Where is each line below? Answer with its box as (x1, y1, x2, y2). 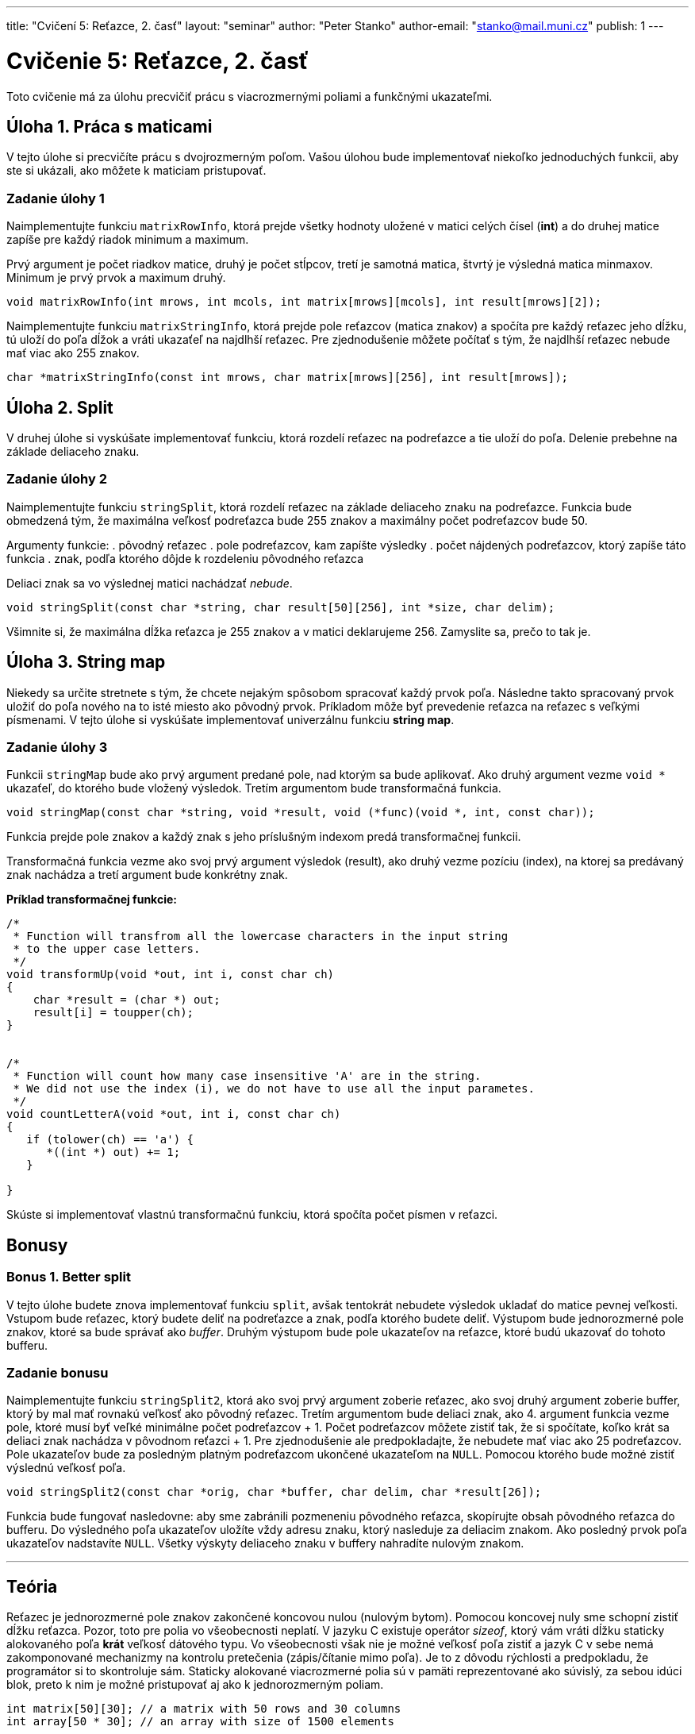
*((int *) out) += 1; (46, 1146, 181, 1159)
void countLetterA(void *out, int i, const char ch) (6, 1108, 341, 1121)
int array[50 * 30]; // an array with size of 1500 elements (6, 1715, 394, 1728)
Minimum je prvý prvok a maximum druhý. (6, 271, 226, 285)
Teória (6, 1576, 58, 1597)
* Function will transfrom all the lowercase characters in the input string (13, 930, 509, 943)
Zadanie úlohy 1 (6, 190, 105, 206)
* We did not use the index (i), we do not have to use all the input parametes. (13, 1082, 535, 1096)
